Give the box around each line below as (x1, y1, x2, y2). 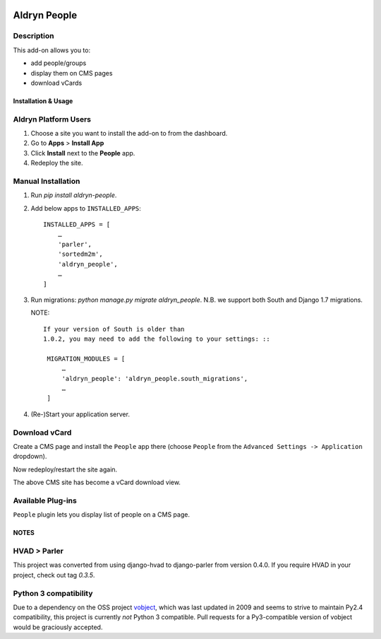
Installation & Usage (13, 96, 73, 105)
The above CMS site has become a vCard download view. (13, 478, 181, 487)
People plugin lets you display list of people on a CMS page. (13, 510, 190, 519)
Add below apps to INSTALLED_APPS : (30, 204, 141, 212)
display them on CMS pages (30, 69, 113, 77)
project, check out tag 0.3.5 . (13, 570, 95, 579)
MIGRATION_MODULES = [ (47, 354, 126, 363)
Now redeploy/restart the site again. (13, 465, 118, 474)
